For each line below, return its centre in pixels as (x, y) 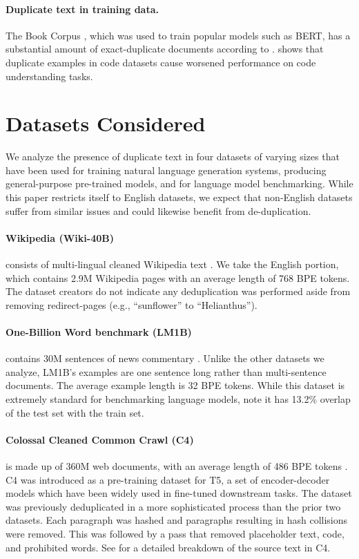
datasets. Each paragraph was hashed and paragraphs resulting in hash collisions (177, 520)
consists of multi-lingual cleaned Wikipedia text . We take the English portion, (172, 264)
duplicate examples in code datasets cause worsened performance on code (161, 62)
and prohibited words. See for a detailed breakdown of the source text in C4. (168, 547)
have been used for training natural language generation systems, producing (166, 170)
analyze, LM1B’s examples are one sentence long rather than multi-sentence (166, 371)
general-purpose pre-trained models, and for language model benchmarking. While (179, 183)
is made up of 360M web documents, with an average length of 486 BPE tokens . (177, 466)
